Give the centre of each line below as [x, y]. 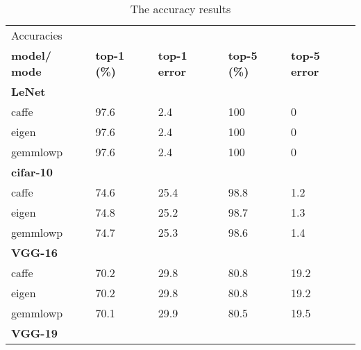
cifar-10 [32, 172]
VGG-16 [34, 252]
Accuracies [37, 35]
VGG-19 [34, 333]
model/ [32, 55]
